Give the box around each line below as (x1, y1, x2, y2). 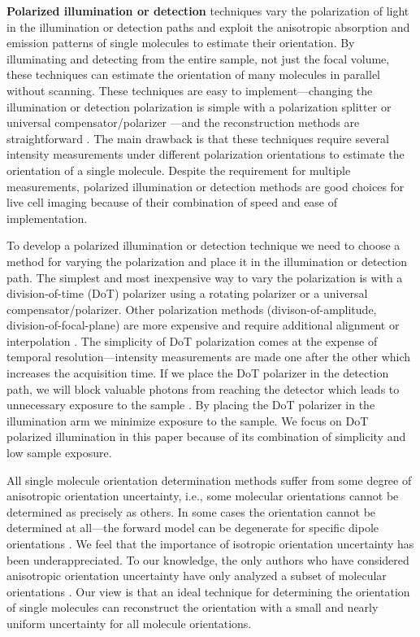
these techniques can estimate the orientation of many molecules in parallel (6, 66, 381, 83)
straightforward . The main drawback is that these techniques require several (6, 129, 389, 146)
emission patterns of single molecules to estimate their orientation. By (6, 34, 355, 51)
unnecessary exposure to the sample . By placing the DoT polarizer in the (6, 396, 375, 413)
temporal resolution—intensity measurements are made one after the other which (6, 348, 411, 365)
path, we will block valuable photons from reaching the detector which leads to (6, 380, 400, 397)
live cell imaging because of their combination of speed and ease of (6, 194, 338, 211)
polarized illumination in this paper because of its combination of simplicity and (6, 428, 406, 445)
